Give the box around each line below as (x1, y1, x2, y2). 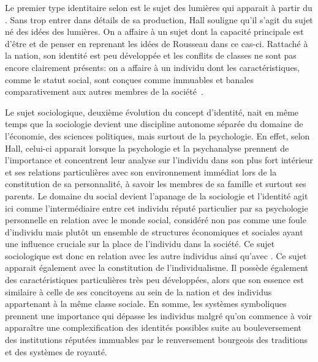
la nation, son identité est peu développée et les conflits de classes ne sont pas (5, 49, 297, 62)
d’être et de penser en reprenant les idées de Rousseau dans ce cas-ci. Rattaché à (5, 37, 308, 50)
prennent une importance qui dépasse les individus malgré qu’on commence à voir (5, 309, 312, 322)
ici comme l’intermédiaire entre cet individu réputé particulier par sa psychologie (5, 201, 308, 214)
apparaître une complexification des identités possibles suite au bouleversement (5, 321, 302, 334)
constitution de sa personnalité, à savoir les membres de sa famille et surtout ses (5, 177, 306, 190)
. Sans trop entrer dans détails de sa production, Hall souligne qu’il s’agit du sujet (5, 13, 313, 26)
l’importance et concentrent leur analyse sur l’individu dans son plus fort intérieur (5, 153, 313, 166)
